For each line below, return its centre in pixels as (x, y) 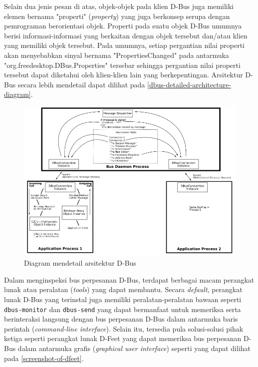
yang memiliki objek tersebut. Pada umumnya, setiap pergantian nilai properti (125, 45)
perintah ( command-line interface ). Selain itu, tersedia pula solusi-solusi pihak (124, 328)
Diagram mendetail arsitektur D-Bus (80, 263)
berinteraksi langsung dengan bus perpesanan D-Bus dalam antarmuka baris (121, 319)
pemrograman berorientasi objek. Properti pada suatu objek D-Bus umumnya (123, 26)
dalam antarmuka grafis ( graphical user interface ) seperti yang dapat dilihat (134, 348)
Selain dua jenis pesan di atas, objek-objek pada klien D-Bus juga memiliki (119, 6)
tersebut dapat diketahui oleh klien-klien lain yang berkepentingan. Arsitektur (124, 75)
